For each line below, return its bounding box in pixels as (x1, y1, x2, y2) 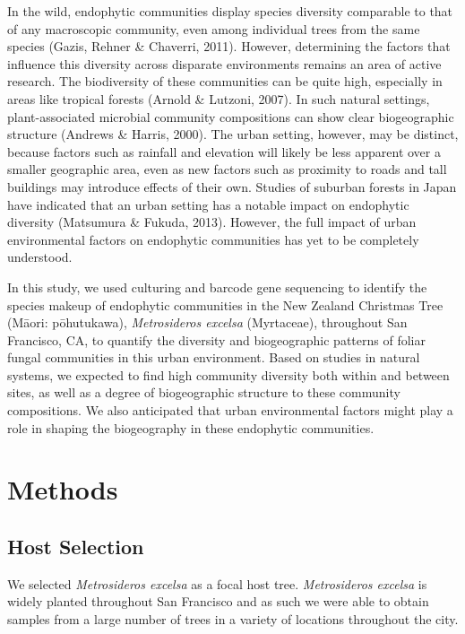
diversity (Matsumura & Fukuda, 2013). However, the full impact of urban (7, 213, 417, 231)
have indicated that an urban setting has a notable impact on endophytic (7, 195, 409, 213)
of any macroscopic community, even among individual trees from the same (7, 19, 420, 38)
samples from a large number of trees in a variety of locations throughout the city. (7, 610, 459, 629)
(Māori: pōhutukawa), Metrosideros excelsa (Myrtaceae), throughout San (7, 313, 408, 332)
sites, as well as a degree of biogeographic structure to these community (7, 383, 400, 402)
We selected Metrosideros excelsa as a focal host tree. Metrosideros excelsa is (7, 574, 427, 593)
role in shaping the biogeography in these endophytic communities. (7, 418, 375, 437)
